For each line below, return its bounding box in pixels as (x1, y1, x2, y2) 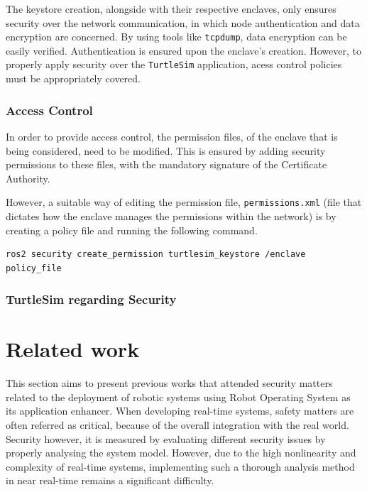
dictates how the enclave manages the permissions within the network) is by (6, 208, 336, 223)
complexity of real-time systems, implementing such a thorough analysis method (6, 459, 355, 474)
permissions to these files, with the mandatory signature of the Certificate (6, 157, 327, 172)
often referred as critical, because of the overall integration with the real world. (6, 417, 349, 432)
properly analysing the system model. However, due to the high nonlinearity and (6, 445, 356, 460)
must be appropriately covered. (6, 71, 141, 86)
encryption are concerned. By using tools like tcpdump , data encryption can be (6, 29, 347, 44)
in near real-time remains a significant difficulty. (6, 473, 214, 488)
